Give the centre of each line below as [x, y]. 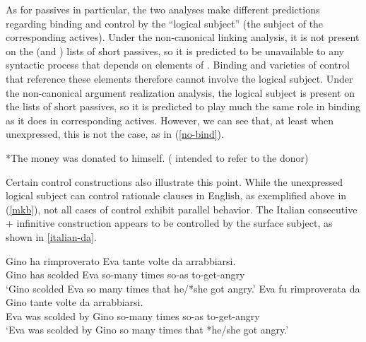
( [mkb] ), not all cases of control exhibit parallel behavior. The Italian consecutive [182, 209]
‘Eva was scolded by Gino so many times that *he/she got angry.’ [147, 330]
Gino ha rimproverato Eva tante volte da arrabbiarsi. [121, 260]
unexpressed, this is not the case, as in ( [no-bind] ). [115, 134]
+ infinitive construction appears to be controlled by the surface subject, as [169, 223]
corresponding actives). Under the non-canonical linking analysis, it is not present [183, 37]
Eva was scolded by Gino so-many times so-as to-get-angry [133, 316]
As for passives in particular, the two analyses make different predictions [163, 9]
